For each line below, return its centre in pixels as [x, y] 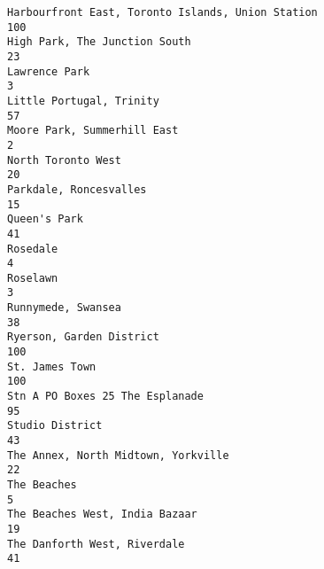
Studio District [55, 426]
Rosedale [33, 249]
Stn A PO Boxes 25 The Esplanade [105, 397]
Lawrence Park [49, 71]
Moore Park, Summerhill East [93, 131]
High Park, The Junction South [99, 42]
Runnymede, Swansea [64, 308]
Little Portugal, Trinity [83, 101]
